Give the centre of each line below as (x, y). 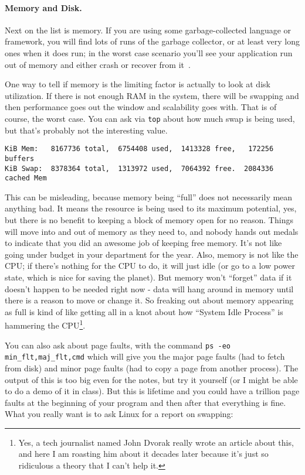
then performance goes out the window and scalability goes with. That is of (141, 107)
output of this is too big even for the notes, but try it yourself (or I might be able (151, 379)
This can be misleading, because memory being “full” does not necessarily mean (149, 197)
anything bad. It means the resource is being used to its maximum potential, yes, (151, 208)
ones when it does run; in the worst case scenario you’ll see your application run (149, 52)
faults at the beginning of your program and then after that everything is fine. (145, 402)
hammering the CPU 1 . (45, 324)
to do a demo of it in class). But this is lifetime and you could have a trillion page (152, 391)
